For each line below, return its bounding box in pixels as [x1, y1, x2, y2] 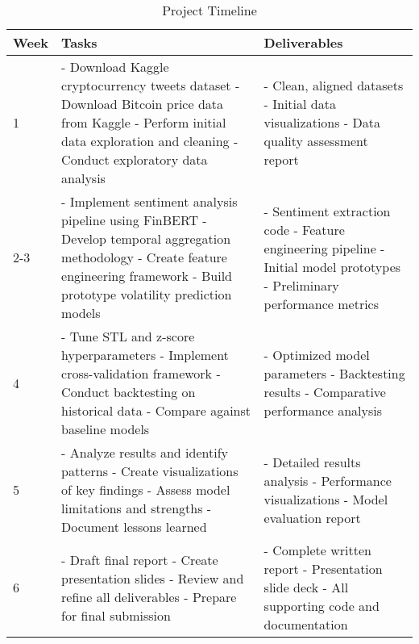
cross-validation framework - [61, 364, 221, 383]
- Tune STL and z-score [61, 327, 195, 345]
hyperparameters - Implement [61, 345, 229, 364]
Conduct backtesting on [61, 383, 196, 401]
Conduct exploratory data [61, 150, 208, 169]
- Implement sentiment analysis [61, 192, 238, 211]
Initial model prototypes [263, 257, 401, 276]
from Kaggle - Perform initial [61, 113, 226, 132]
